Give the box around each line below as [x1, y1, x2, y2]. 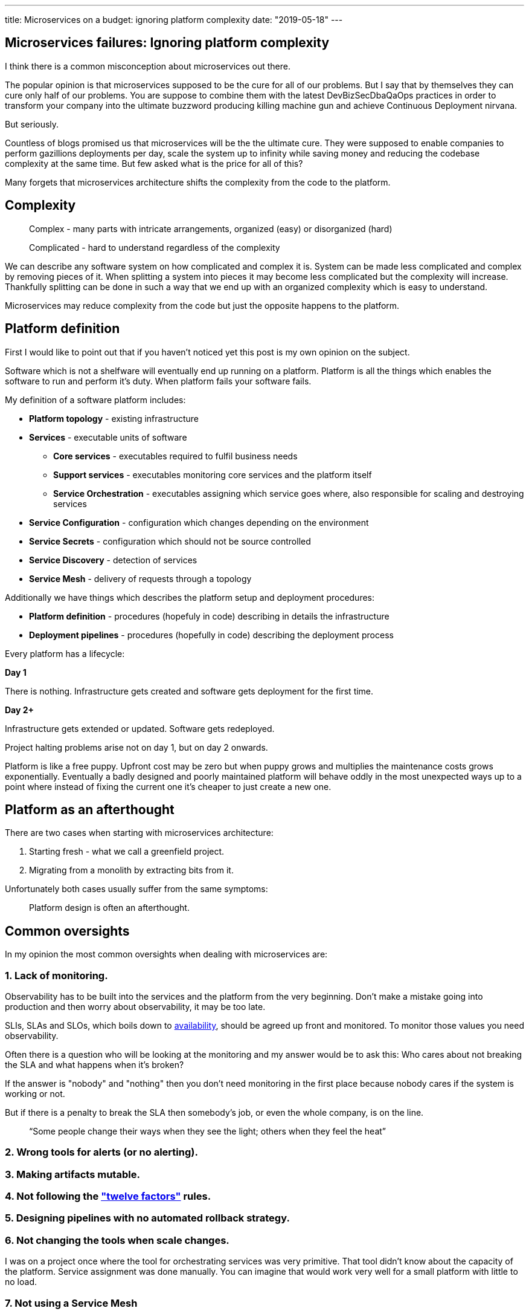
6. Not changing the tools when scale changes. [5, 1234, 229, 1246]
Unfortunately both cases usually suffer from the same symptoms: [5, 884, 268, 895]
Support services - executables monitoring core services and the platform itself [53, 469, 372, 480]
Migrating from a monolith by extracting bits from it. [29, 865, 234, 876]
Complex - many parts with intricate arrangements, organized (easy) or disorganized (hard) [29, 223, 393, 234]
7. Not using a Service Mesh [5, 1296, 138, 1309]
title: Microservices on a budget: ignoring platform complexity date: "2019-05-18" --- [5, 15, 343, 25]
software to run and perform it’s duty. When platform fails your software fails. [5, 375, 312, 386]
